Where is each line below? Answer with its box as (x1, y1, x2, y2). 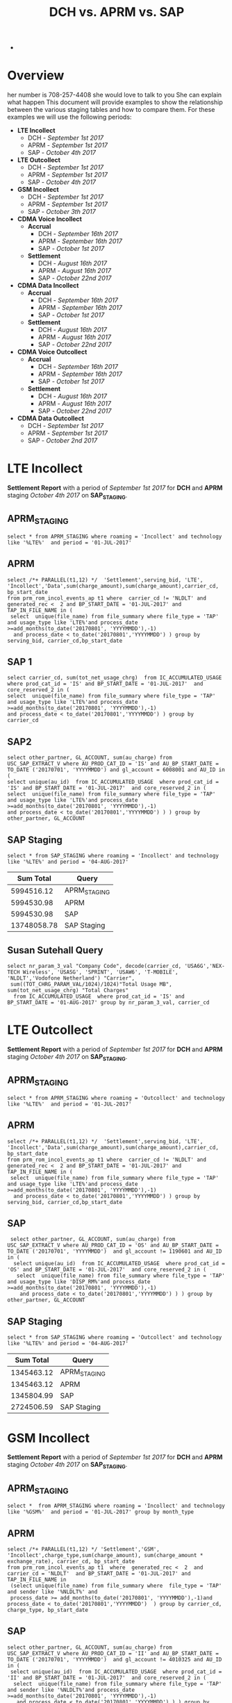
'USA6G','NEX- (184, 963, 226, 970)
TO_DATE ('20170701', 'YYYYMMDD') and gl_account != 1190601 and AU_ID (7, 1248, 222, 1255)
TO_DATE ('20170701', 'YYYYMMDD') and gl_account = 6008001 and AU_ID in (7, 766, 226, 773)
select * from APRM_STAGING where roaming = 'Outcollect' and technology (7, 1094, 226, 1101)
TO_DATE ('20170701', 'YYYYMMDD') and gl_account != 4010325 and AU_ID (7, 1656, 222, 1663)
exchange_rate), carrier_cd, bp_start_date (7, 1558, 135, 1565)
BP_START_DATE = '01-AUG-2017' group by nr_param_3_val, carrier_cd (7, 999, 210, 1006)
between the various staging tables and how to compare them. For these (7, 106, 215, 114)
